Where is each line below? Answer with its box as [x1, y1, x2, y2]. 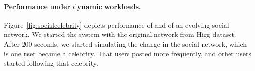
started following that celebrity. [4, 58, 98, 68]
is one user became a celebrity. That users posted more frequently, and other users [4, 48, 251, 58]
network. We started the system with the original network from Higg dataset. [4, 29, 236, 39]
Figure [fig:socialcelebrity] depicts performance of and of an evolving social [4, 19, 229, 30]
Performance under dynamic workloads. [4, 1, 141, 11]
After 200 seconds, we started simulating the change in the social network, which [4, 38, 247, 49]
